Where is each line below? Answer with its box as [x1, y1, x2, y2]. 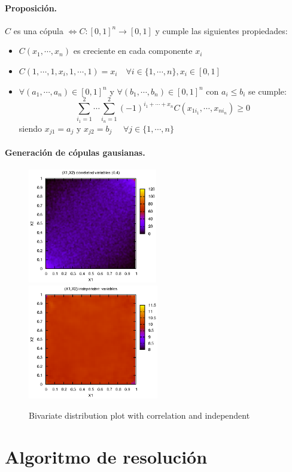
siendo [19, 122, 42, 134]
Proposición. [5, 1, 57, 14]
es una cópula [13, 24, 63, 37]
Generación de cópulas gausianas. [5, 146, 145, 158]
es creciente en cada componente [73, 44, 193, 57]
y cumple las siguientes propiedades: [155, 24, 288, 37]
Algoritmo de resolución [5, 444, 208, 468]
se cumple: [248, 84, 287, 97]
